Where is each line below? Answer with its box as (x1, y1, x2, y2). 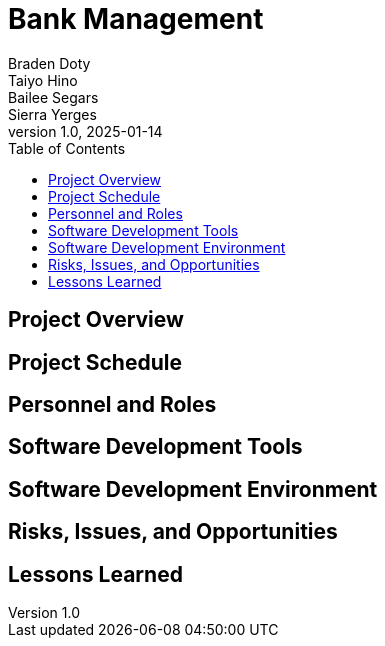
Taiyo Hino (8, 71, 78, 89)
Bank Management (8, 2, 264, 36)
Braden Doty (8, 54, 91, 72)
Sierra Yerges (8, 105, 97, 123)
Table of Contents (8, 139, 126, 157)
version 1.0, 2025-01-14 (8, 122, 163, 140)
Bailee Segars (8, 88, 99, 106)
